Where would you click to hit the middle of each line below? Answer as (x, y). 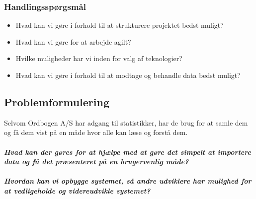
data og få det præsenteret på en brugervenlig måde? (96, 162)
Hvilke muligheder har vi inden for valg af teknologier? (99, 58)
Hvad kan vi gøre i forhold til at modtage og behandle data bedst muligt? (128, 75)
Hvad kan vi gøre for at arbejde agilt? (73, 41)
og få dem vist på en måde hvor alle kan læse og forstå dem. (96, 132)
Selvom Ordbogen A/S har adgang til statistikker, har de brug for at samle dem (126, 122)
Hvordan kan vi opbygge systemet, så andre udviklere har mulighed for (128, 181)
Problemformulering (57, 101)
